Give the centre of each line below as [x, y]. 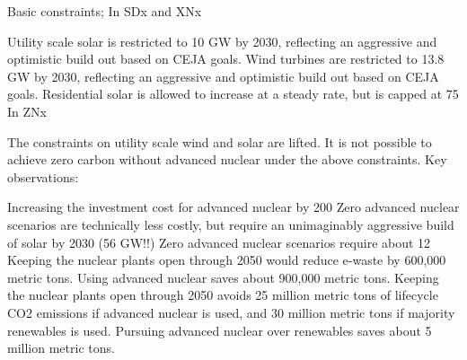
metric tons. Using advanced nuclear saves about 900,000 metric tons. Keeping [223, 277]
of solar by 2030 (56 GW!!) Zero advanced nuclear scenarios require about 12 [219, 242]
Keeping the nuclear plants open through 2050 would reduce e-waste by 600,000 [227, 260]
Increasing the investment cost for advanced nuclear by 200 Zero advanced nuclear [233, 207]
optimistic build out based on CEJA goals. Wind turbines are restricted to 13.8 [226, 59]
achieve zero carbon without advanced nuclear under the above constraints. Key [227, 159]
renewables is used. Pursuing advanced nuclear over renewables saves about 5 [220, 330]
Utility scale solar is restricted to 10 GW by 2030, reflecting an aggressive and [222, 41]
